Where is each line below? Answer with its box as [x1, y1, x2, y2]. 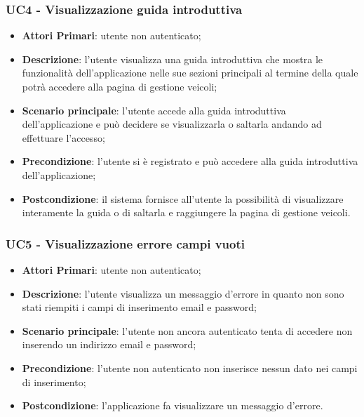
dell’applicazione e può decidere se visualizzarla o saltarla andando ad [22, 117, 322, 131]
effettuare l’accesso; [22, 130, 105, 145]
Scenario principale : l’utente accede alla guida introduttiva [22, 102, 286, 117]
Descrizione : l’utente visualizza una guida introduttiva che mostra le [22, 51, 323, 66]
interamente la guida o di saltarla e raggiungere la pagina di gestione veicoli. [22, 205, 351, 220]
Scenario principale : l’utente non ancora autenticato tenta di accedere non [22, 323, 353, 338]
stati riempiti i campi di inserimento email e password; [22, 300, 257, 315]
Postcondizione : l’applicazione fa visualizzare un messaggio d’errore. [22, 398, 323, 413]
